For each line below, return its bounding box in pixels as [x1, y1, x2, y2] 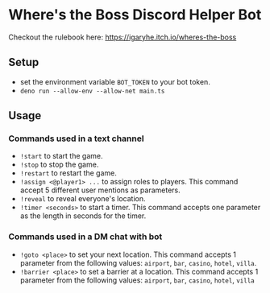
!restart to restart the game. [19, 168, 117, 178]
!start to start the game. [19, 151, 103, 161]
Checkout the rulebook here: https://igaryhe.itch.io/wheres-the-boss [8, 32, 237, 42]
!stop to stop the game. [19, 159, 99, 170]
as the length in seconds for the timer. [19, 211, 147, 221]
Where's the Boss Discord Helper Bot [8, 6, 262, 24]
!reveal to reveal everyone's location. [19, 194, 146, 204]
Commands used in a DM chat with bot [8, 231, 163, 242]
